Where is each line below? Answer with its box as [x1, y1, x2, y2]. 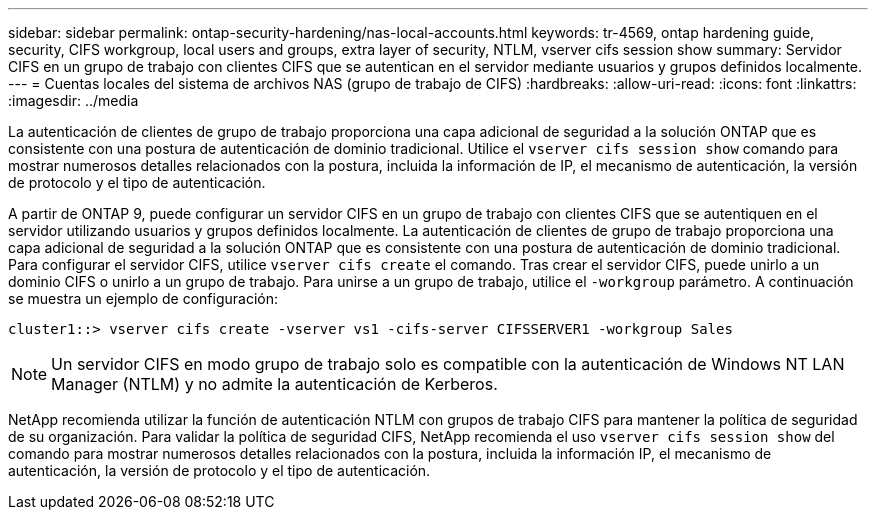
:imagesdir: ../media [8, 92, 139, 109]
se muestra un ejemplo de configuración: [8, 290, 278, 307]
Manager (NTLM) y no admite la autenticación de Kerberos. [51, 374, 498, 394]
